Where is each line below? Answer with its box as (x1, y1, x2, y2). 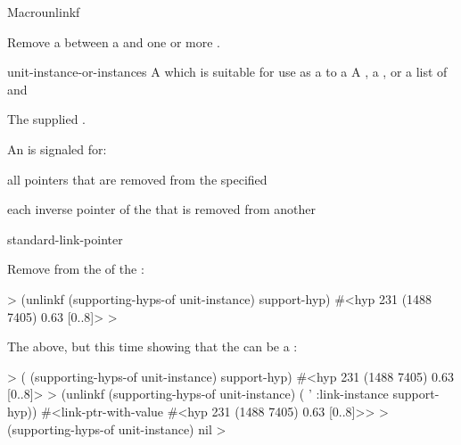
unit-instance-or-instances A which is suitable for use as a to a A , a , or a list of (7, 62, 448, 81)
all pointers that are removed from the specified (7, 169, 268, 188)
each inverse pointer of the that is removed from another (7, 200, 317, 218)
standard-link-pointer (7, 229, 123, 248)
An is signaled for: (7, 139, 107, 158)
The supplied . (7, 110, 86, 128)
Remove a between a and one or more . (7, 32, 220, 51)
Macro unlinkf (7, 3, 80, 21)
